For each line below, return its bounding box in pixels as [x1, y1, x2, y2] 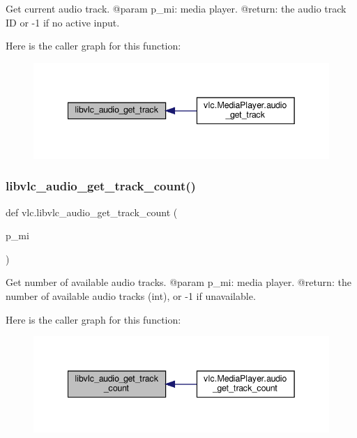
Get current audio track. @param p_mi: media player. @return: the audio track [6, 1, 347, 15]
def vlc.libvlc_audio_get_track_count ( [6, 204, 178, 219]
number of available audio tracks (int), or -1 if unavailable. [6, 288, 256, 303]
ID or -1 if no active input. [6, 15, 120, 29]
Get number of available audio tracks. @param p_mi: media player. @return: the [6, 275, 351, 289]
